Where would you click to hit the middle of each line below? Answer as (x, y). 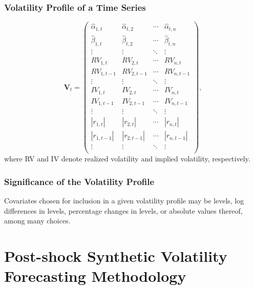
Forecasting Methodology (95, 276)
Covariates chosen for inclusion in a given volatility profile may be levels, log (124, 200)
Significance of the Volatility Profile (79, 181)
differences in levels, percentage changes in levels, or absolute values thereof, (123, 210)
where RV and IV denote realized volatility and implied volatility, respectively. (127, 159)
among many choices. (37, 221)
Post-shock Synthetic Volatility (116, 255)
